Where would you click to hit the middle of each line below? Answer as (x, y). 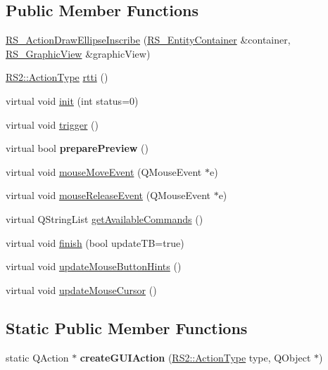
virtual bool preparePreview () (77, 148)
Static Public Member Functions (127, 327)
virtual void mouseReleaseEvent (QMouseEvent (108, 195)
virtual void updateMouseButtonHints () (94, 266)
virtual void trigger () (52, 124)
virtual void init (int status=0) (72, 100)
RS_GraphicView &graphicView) (78, 53)
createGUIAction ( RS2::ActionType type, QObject (195, 357)
